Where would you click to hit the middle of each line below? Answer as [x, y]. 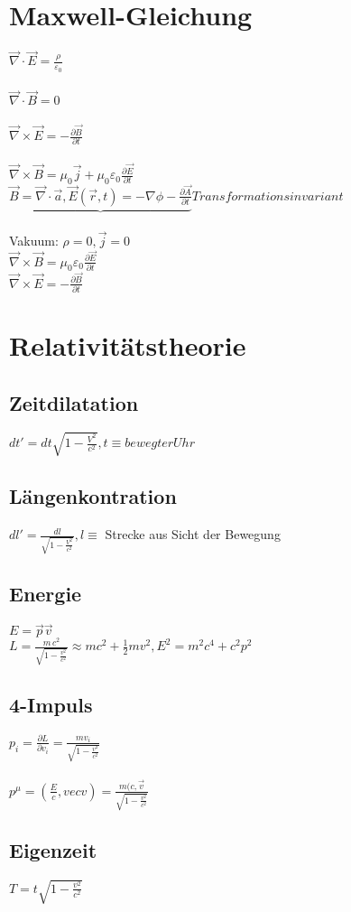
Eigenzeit [53, 850]
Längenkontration [93, 496]
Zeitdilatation [74, 402]
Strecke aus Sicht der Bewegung [193, 534]
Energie [46, 594]
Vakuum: [34, 240]
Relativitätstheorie [128, 345]
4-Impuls [51, 705]
